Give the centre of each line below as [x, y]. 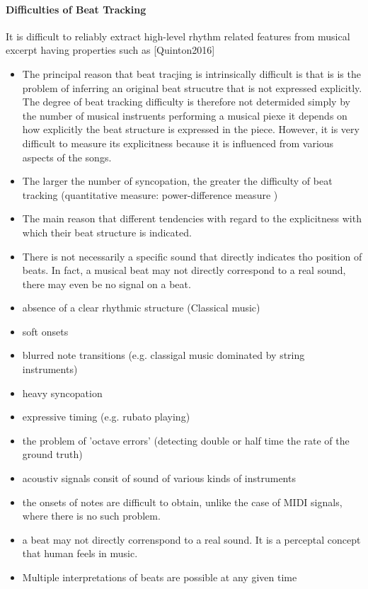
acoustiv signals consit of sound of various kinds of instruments [159, 478]
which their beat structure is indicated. [107, 232]
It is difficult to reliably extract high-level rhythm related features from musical [178, 36]
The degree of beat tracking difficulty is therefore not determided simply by [186, 102]
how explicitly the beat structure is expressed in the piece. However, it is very [191, 129]
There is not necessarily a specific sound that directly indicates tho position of [192, 256]
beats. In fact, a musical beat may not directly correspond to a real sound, [184, 270]
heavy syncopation [62, 393]
